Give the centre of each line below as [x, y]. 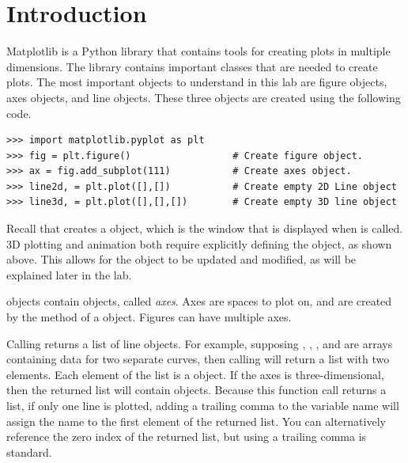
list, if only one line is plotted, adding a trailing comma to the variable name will [203, 405]
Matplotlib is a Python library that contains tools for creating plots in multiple [198, 51]
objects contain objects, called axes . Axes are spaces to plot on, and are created [199, 301]
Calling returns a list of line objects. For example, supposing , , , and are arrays [200, 343]
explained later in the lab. [69, 274]
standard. [29, 452]
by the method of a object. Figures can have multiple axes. [149, 317]
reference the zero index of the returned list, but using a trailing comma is [187, 436]
